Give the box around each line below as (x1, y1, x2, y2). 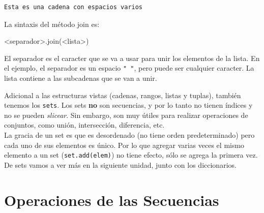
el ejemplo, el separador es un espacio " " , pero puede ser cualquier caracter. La (4, 63, 254, 73)
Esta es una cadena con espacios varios (4, 4, 143, 11)
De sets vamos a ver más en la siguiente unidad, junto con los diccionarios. (4, 159, 237, 170)
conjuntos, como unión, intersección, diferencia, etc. (4, 119, 165, 130)
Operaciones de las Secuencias (4, 189, 219, 210)
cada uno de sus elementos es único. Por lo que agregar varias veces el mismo (4, 139, 245, 150)
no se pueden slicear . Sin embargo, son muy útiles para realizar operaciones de (4, 109, 248, 120)
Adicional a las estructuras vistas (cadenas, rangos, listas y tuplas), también (4, 89, 241, 100)
